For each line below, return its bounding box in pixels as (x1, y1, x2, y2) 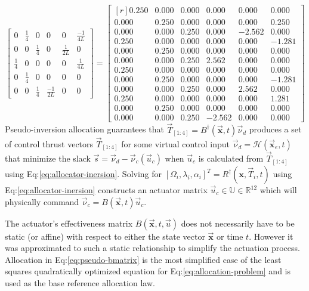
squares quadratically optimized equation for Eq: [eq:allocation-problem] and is (5, 265, 291, 277)
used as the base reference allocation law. (5, 277, 155, 289)
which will (259, 184, 297, 196)
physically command (5, 195, 79, 208)
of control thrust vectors (5, 137, 94, 150)
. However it (249, 230, 293, 242)
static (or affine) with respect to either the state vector (5, 230, 205, 242)
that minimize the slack (5, 152, 91, 165)
